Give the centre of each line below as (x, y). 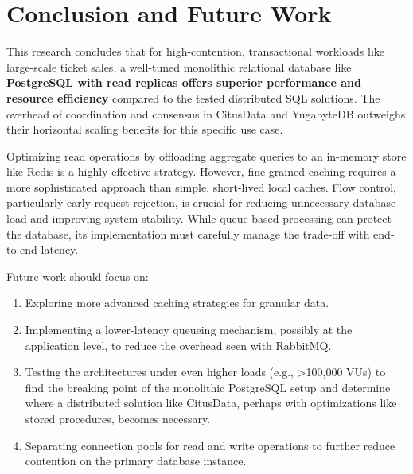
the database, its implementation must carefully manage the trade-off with (188, 233)
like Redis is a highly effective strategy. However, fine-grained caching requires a (201, 171)
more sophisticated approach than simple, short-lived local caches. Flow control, (201, 186)
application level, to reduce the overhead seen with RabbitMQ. (178, 345)
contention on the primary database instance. (136, 461)
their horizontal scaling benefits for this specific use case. (145, 129)
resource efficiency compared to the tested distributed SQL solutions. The (193, 97)
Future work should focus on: (78, 276)
